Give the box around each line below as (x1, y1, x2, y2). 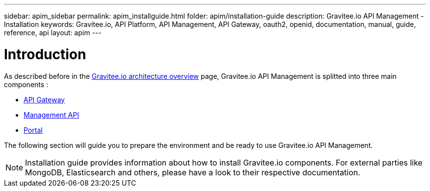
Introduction (4, 46, 86, 63)
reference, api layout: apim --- (4, 28, 102, 37)
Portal (24, 125, 43, 134)
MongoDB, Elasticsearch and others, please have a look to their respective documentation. (25, 167, 360, 177)
